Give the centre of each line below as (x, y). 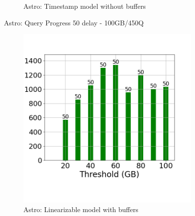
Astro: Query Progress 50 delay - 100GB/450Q (74, 22)
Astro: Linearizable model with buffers (81, 209)
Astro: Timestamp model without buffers (85, 6)
